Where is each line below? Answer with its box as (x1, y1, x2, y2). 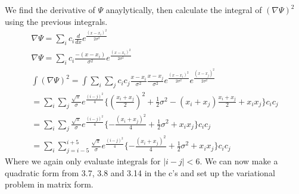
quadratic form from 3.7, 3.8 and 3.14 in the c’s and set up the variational (5, 166, 275, 179)
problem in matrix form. (5, 178, 94, 190)
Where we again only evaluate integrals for (5, 155, 161, 167)
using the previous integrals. (5, 15, 108, 27)
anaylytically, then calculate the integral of (105, 4, 262, 15)
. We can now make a (200, 155, 278, 167)
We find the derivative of (5, 4, 95, 15)
